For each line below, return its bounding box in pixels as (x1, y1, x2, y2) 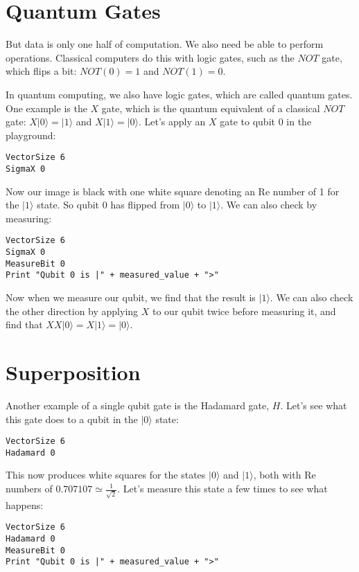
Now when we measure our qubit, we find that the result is (6, 290, 256, 304)
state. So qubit (37, 197, 100, 212)
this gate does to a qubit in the (6, 411, 138, 426)
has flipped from (110, 197, 180, 212)
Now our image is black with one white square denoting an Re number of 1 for (6, 184, 340, 198)
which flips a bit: (6, 64, 77, 78)
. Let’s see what (280, 397, 347, 412)
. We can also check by (220, 197, 317, 212)
